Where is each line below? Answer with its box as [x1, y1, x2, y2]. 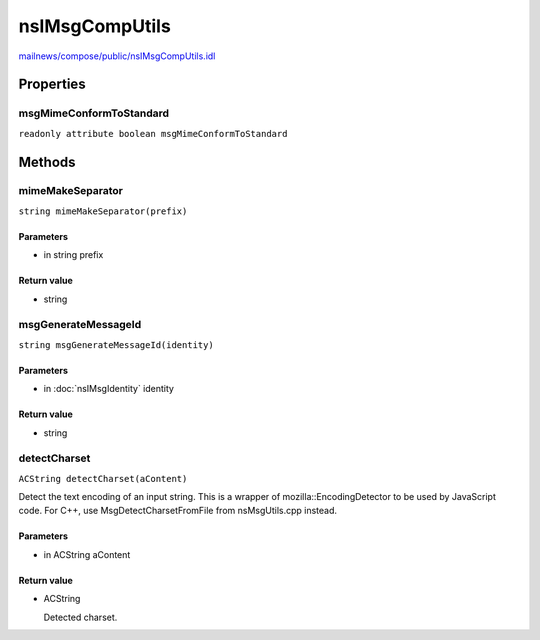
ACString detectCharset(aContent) [18, 473, 188, 484]
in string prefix [43, 249, 104, 261]
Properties [18, 76, 86, 93]
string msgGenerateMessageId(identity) [18, 339, 214, 350]
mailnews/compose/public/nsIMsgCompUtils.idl [18, 50, 216, 62]
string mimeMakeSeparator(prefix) [18, 205, 188, 217]
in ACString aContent [43, 548, 131, 560]
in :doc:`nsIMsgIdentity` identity [43, 383, 175, 395]
